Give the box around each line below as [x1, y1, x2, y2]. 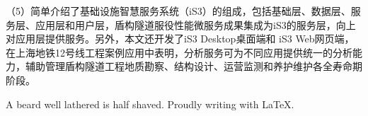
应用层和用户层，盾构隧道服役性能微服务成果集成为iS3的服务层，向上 [35, 17, 356, 32]
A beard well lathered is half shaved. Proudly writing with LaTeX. [6, 96, 294, 111]
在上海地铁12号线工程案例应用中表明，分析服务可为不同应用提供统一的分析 [6, 45, 352, 59]
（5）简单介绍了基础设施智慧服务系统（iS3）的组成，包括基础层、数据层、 [6, 4, 351, 18]
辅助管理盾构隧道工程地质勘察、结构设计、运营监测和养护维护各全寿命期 [25, 59, 362, 74]
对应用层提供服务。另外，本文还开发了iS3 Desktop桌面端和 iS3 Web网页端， [6, 31, 355, 46]
